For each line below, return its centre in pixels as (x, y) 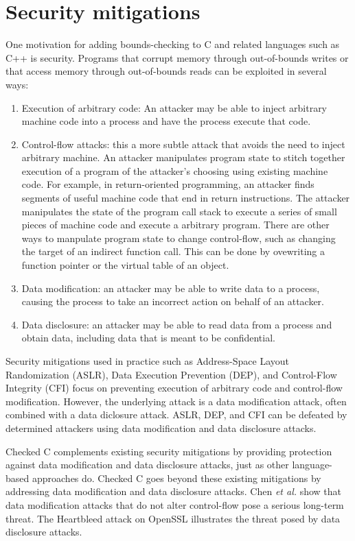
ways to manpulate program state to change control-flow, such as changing (179, 238)
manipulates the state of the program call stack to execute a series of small (179, 211)
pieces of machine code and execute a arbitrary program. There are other (175, 225)
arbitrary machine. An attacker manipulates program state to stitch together (183, 157)
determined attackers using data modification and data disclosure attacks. (161, 428)
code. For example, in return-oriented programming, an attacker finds (168, 184)
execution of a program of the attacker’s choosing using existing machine (175, 170)
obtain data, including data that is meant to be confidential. (148, 338)
